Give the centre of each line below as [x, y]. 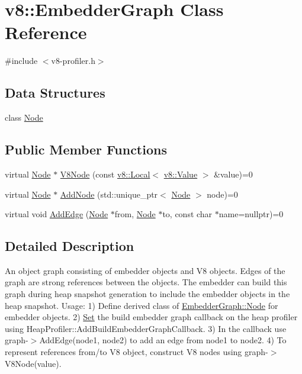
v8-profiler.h [73, 61]
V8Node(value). [33, 363]
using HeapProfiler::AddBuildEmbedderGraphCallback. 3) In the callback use [146, 328]
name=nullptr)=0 [251, 214]
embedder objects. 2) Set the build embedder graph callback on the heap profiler [151, 317]
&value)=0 [233, 174]
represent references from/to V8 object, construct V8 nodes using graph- [136, 352]
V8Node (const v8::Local [105, 174]
